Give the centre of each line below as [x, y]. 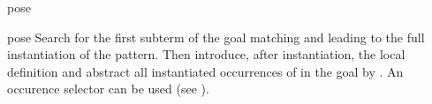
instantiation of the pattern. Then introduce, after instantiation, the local [206, 54]
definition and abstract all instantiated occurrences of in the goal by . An [205, 71]
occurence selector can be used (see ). [108, 89]
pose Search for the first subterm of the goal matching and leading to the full [216, 37]
